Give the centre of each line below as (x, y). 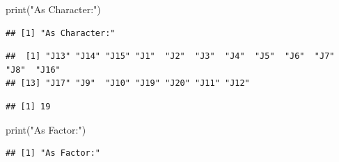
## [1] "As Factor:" (53, 153)
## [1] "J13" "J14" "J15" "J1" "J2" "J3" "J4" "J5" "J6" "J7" (170, 56)
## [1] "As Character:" (61, 33)
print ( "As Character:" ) (53, 9)
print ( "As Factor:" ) (46, 129)
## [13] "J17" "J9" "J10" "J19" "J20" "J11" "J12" (128, 83)
